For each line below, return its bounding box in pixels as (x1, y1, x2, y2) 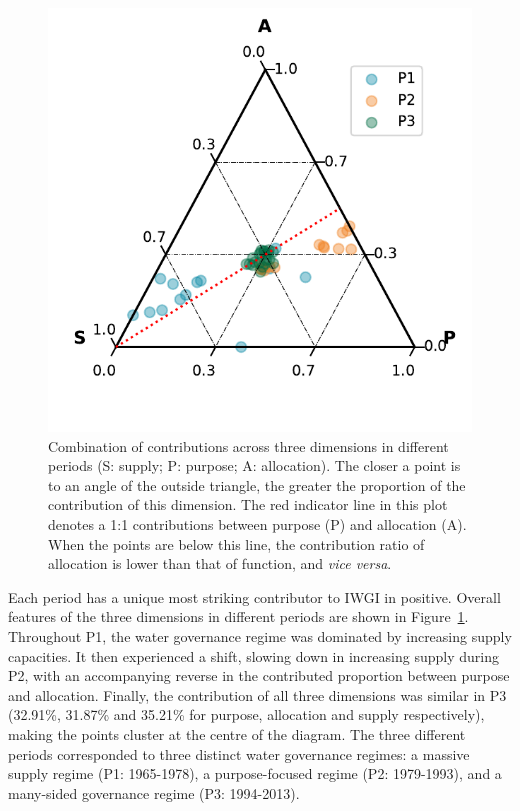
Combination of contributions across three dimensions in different (48, 435, 449, 456)
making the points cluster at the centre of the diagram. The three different (8, 723, 466, 744)
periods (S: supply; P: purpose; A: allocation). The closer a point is (48, 455, 461, 476)
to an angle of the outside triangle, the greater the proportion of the (48, 474, 466, 495)
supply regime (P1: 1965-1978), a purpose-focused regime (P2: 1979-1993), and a (8, 763, 502, 784)
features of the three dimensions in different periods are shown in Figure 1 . (8, 606, 469, 627)
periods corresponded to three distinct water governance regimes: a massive (8, 743, 470, 764)
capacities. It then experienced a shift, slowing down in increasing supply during (8, 645, 499, 666)
